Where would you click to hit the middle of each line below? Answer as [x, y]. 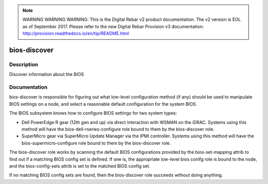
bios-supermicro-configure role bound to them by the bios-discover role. [96, 143]
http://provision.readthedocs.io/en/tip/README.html [76, 33]
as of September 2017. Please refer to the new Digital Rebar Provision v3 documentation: [113, 26]
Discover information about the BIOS [47, 74]
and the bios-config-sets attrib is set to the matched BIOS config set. [80, 166]
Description [24, 64]
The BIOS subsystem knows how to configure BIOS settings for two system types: [93, 113]
